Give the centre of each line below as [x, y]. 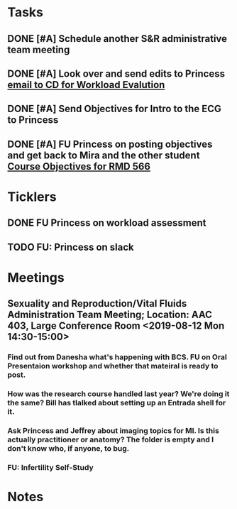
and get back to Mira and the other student [104, 155]
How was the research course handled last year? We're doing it [118, 394]
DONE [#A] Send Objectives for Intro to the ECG [115, 109]
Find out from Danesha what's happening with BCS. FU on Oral [117, 357]
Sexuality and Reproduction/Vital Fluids [97, 303]
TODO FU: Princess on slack [71, 247]
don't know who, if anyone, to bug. [68, 449]
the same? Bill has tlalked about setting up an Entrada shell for [117, 403]
